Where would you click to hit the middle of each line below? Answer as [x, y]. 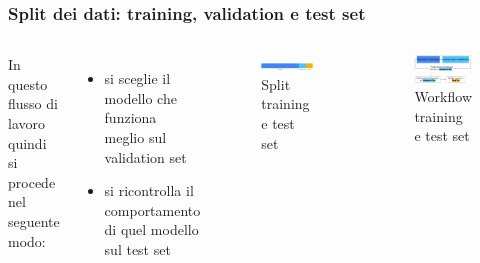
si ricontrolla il [149, 190]
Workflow [443, 96]
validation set [145, 156]
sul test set [137, 248]
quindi [27, 142]
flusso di [33, 103]
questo [28, 83]
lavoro [26, 123]
